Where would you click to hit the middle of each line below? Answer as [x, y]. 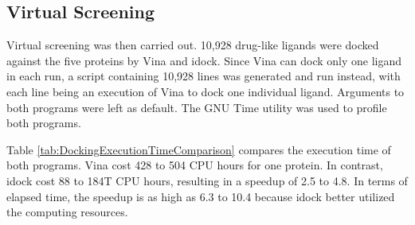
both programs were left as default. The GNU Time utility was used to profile [197, 107]
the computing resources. [67, 212]
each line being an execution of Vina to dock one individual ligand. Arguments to [206, 91]
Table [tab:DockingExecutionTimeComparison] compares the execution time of [199, 149]
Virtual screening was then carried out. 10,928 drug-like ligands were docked [193, 45]
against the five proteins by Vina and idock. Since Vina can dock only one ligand [204, 60]
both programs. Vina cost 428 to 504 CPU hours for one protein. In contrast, [195, 165]
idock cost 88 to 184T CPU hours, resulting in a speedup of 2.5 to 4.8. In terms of [207, 180]
